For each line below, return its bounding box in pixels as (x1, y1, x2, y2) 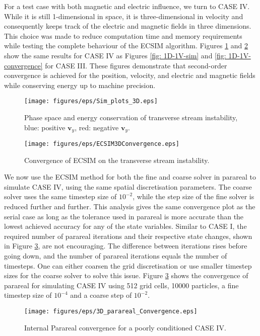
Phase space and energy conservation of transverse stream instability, (24, 112, 238, 122)
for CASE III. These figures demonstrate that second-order (45, 60, 227, 70)
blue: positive (24, 122, 66, 132)
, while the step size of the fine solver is (133, 191, 254, 202)
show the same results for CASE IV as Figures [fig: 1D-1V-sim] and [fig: (4, 50, 226, 60)
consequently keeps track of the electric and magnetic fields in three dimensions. (4, 21, 251, 31)
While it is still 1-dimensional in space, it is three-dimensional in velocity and (4, 11, 243, 21)
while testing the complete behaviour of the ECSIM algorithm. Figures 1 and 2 (4, 40, 248, 51)
